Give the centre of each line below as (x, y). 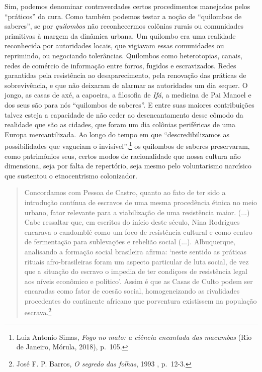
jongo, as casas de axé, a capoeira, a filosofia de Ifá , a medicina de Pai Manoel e (128, 95)
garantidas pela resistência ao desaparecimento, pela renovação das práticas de (125, 75)
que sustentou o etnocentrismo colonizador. (71, 175)
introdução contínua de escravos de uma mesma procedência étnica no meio (141, 202)
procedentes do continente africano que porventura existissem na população (141, 300)
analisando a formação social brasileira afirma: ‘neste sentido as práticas (136, 251)
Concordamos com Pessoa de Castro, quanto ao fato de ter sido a (125, 192)
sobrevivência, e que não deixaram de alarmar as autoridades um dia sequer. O (126, 85)
